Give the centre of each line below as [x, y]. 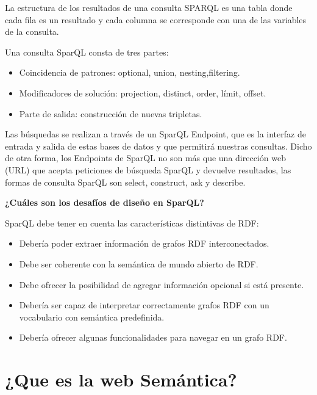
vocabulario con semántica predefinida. [92, 317]
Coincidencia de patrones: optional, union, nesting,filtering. [130, 72]
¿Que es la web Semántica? [121, 379]
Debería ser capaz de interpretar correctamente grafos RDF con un [144, 305]
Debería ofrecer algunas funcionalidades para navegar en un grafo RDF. [153, 337]
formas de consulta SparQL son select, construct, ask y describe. [125, 182]
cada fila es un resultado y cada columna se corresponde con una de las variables [156, 19]
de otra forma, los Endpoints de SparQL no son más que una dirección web [145, 158]
